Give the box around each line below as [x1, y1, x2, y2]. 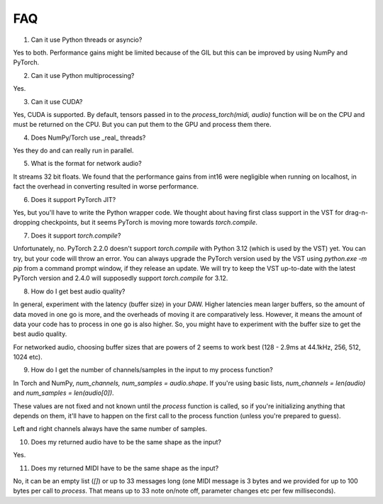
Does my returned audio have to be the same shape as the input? [30, 437, 222, 446]
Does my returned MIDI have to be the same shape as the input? [30, 464, 219, 472]
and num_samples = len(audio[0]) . [13, 388, 114, 397]
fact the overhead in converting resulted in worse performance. [13, 182, 199, 191]
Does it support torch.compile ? [30, 231, 121, 240]
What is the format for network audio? [30, 159, 142, 168]
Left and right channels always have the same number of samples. [13, 425, 207, 433]
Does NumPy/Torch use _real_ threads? [30, 133, 146, 142]
